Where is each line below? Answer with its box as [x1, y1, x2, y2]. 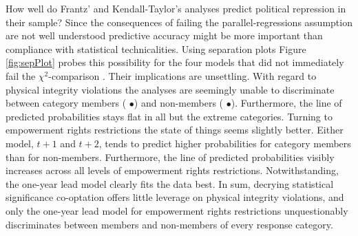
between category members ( [6, 96, 127, 110]
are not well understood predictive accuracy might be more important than [6, 28, 323, 43]
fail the [6, 68, 36, 83]
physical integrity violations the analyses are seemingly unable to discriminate [6, 82, 335, 96]
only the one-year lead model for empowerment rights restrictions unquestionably [6, 203, 348, 217]
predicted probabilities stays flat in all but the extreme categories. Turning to [6, 109, 333, 123]
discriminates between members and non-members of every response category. [6, 217, 333, 231]
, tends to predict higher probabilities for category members [98, 136, 351, 150]
